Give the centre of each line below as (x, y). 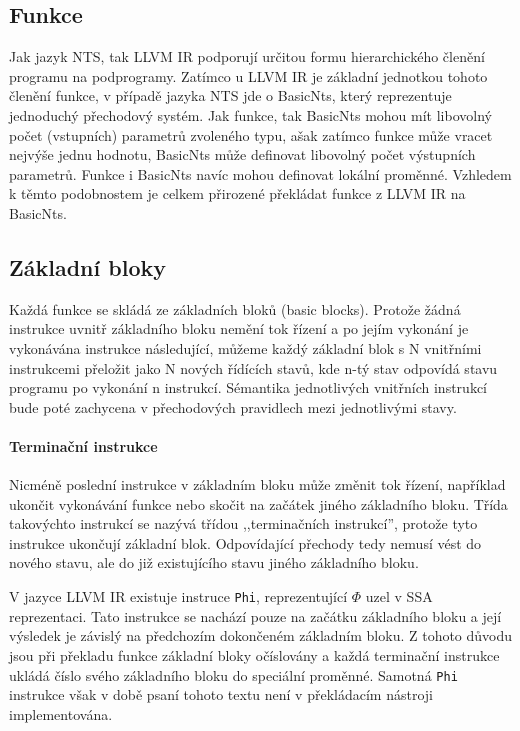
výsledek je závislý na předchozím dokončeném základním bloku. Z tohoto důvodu (261, 635)
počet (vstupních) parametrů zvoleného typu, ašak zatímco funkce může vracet (251, 134)
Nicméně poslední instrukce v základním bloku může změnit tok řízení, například (257, 484)
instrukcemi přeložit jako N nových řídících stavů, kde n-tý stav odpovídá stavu (253, 367)
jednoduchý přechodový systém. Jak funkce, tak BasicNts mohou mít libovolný (250, 114)
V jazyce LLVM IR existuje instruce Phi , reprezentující (178, 596)
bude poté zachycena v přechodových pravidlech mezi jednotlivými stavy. (233, 406)
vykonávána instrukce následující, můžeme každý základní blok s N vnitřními (245, 347)
